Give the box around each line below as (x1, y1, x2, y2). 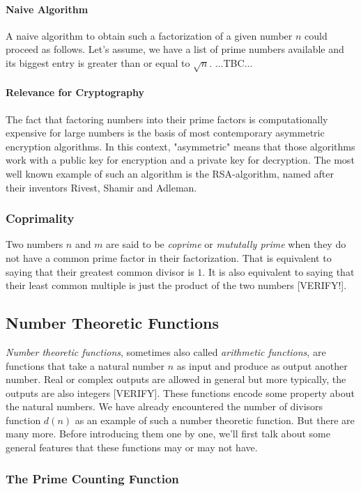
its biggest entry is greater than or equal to (6, 55, 190, 70)
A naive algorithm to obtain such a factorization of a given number (6, 28, 293, 42)
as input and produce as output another (176, 358, 348, 373)
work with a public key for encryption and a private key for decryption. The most (6, 153, 355, 167)
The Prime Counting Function (6, 469, 179, 487)
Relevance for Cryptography (6, 85, 145, 100)
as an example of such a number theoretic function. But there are (75, 412, 355, 427)
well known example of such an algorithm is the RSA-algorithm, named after (6, 166, 335, 180)
